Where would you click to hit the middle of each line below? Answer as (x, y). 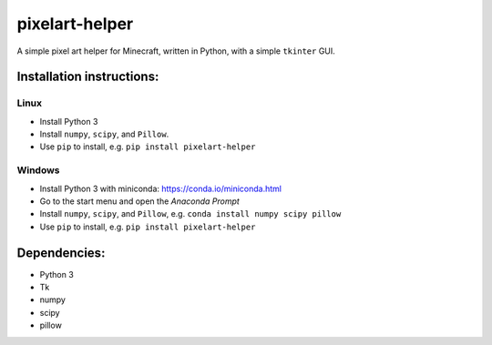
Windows (38, 170)
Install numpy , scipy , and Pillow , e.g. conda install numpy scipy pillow (190, 214)
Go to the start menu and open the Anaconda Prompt (140, 201)
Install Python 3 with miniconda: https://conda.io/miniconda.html (161, 188)
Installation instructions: (88, 77)
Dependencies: (61, 253)
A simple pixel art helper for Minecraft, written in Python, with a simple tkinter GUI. (176, 51)
